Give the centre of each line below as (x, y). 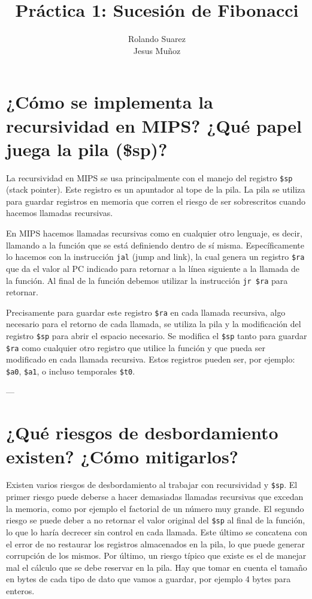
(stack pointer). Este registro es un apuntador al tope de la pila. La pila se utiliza (156, 189)
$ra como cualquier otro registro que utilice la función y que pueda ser (136, 347)
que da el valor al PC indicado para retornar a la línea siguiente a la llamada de (153, 268)
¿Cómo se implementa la (110, 102)
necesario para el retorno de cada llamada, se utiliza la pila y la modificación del (154, 324)
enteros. (20, 590)
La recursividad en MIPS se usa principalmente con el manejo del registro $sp (149, 177)
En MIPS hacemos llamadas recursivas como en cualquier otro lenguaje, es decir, (154, 233)
